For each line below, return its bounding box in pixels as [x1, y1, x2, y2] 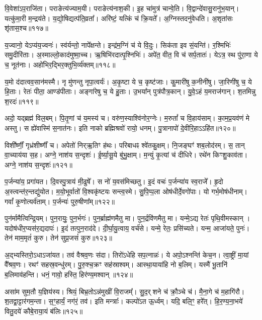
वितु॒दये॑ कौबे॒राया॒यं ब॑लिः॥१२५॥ [5, 305, 83, 316]
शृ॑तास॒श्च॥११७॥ [5, 23, 48, 33]
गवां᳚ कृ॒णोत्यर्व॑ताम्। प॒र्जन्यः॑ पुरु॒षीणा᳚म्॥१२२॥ [5, 196, 115, 206]
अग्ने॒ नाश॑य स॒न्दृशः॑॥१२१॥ [5, 159, 73, 170]
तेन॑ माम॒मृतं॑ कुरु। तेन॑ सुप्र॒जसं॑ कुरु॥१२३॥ [5, 232, 112, 243]
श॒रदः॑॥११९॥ [5, 96, 39, 106]
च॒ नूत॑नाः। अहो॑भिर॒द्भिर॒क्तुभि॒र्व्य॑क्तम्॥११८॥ [5, 59, 116, 69]
